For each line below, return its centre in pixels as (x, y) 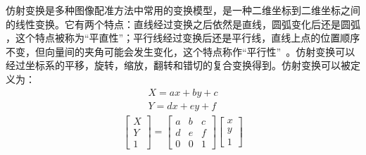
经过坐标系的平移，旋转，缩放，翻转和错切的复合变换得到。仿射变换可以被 (178, 65)
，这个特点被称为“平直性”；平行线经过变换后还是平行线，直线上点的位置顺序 (183, 38)
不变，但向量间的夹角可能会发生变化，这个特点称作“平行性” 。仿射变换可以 (181, 51)
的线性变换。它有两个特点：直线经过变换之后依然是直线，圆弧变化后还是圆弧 (183, 24)
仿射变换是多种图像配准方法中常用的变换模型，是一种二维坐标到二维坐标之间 (183, 10)
